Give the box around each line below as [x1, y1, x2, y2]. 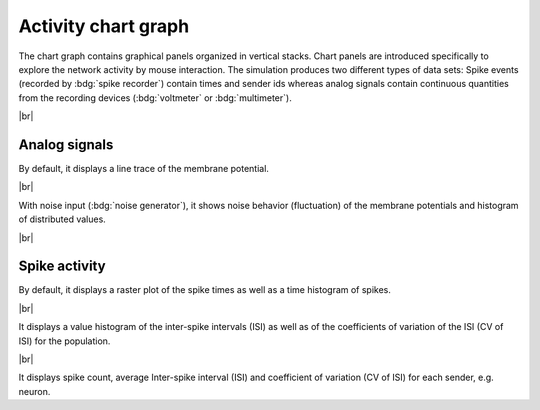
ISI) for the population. [18, 335, 111, 347]
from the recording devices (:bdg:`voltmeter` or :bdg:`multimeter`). [18, 91, 292, 104]
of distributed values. [18, 213, 107, 225]
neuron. [18, 385, 51, 397]
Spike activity [18, 258, 106, 275]
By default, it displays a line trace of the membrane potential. [18, 163, 270, 175]
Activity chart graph [18, 15, 190, 37]
